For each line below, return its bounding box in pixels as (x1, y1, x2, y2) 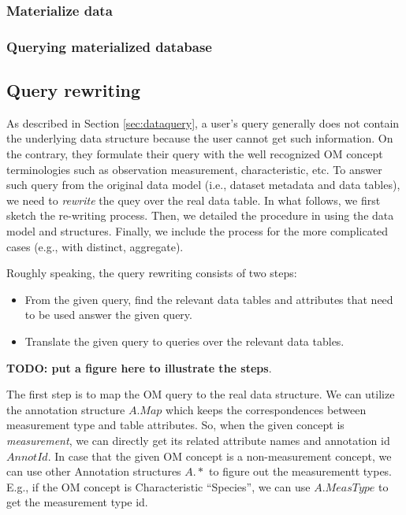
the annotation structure (6, 401, 125, 417)
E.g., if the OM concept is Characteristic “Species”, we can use (6, 478, 311, 495)
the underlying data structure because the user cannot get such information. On (6, 130, 393, 146)
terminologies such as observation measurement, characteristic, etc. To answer (6, 161, 382, 177)
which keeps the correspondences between (166, 401, 367, 417)
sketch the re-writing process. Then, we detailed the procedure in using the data (6, 207, 394, 224)
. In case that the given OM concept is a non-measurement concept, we (47, 447, 392, 464)
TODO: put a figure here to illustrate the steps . (6, 359, 272, 376)
